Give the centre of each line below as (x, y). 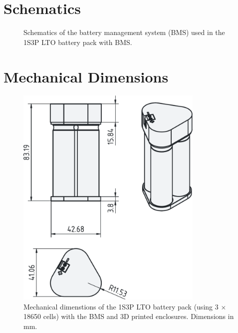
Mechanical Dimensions (86, 76)
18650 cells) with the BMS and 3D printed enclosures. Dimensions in (129, 316)
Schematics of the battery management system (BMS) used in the (124, 32)
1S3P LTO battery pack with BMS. (78, 42)
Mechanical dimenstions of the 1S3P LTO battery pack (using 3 (121, 306)
